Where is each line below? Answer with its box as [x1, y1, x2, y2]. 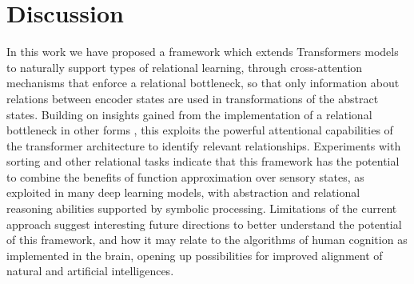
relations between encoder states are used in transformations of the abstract [6, 90, 379, 106]
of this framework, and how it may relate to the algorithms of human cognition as [6, 231, 408, 248]
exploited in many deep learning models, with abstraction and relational [6, 184, 360, 201]
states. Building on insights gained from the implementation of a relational [6, 106, 372, 122]
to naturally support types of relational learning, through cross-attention [6, 58, 363, 75]
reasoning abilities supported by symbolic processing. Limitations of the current [6, 200, 397, 217]
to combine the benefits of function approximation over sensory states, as [6, 168, 364, 185]
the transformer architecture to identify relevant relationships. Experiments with [6, 137, 401, 154]
